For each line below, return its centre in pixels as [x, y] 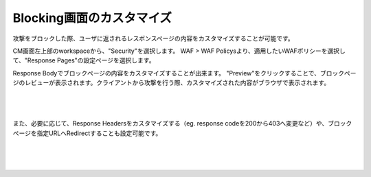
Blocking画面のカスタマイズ [92, 18]
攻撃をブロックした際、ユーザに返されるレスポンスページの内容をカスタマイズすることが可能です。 [154, 38]
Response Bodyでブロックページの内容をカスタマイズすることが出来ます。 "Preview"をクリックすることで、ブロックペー [184, 73]
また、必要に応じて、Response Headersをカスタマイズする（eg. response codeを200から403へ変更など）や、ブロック [182, 123]
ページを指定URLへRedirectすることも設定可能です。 [87, 133]
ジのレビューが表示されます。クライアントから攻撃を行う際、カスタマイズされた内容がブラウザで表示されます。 [171, 83]
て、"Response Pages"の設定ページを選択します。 [84, 60]
